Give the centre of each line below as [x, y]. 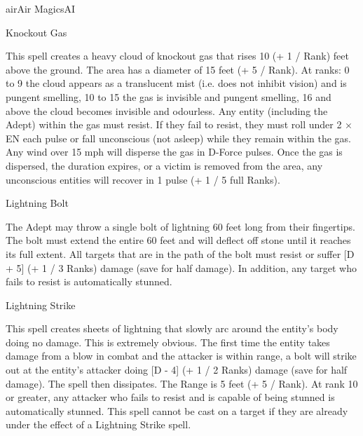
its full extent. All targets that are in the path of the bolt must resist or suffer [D [180, 253]
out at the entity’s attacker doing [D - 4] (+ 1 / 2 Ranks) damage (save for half [177, 370]
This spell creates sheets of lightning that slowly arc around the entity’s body [172, 328]
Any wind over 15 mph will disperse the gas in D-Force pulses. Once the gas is [174, 152]
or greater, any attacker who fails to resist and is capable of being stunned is [170, 397]
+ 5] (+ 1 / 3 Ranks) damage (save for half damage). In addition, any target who [181, 267]
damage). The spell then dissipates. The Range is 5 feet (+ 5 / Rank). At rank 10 [182, 383]
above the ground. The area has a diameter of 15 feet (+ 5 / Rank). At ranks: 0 [178, 69]
